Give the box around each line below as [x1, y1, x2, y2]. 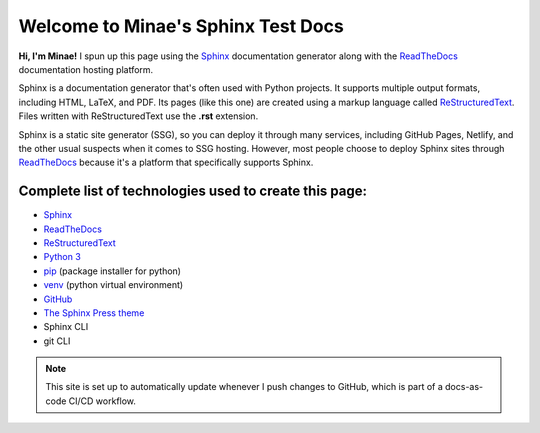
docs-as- [445, 381, 484, 393]
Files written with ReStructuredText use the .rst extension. [18, 110, 259, 122]
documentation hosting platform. [18, 63, 154, 75]
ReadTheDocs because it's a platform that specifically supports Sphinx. [18, 156, 314, 169]
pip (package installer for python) [43, 265, 182, 277]
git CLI [43, 335, 71, 347]
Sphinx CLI [43, 321, 89, 333]
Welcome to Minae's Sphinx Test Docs [18, 15, 344, 37]
